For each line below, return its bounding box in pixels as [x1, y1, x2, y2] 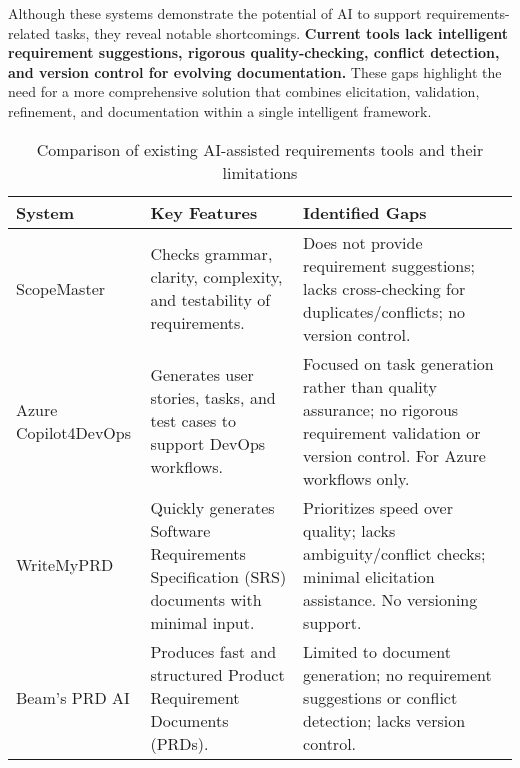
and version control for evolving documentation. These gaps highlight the [8, 61, 502, 82]
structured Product [150, 662, 285, 686]
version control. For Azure [303, 443, 486, 467]
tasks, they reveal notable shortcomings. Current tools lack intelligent [54, 22, 509, 43]
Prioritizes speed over [303, 495, 453, 519]
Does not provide [303, 230, 423, 254]
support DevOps [150, 432, 266, 456]
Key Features [150, 200, 258, 224]
